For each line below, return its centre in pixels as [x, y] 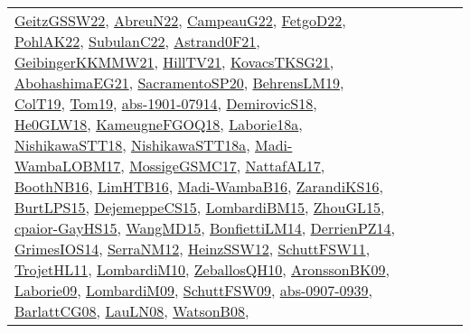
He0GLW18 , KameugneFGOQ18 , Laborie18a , [159, 124]
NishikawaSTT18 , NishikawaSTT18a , [132, 145]
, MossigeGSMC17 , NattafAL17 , [223, 166]
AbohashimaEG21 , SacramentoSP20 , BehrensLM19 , [179, 83]
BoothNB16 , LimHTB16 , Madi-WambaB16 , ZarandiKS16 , [199, 186]
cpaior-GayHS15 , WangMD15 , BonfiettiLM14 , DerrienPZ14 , [205, 228]
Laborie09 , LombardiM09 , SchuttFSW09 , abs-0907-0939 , [194, 290]
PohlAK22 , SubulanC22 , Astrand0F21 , [137, 41]
